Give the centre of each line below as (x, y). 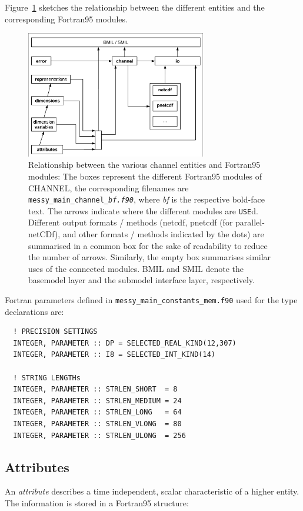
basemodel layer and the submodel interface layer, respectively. (141, 280)
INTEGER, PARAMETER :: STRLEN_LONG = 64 (97, 412)
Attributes (37, 467)
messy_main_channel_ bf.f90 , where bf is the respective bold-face (146, 199)
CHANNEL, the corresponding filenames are (109, 188)
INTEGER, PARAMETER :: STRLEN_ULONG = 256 (99, 435)
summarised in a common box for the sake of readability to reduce (148, 245)
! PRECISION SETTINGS (55, 332)
